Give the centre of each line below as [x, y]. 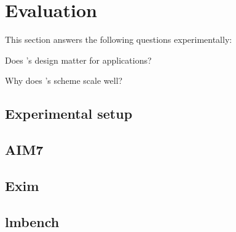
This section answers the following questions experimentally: [119, 39]
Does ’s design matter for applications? [78, 60]
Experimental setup [69, 114]
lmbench [32, 221]
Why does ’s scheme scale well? [64, 80]
